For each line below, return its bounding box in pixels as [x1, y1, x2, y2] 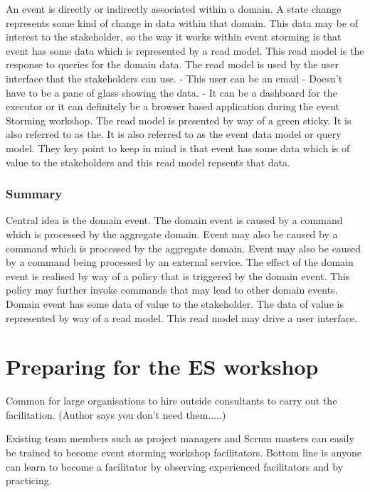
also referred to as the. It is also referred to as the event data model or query [6, 127, 342, 141]
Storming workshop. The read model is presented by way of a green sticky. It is [6, 112, 351, 127]
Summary [6, 185, 63, 203]
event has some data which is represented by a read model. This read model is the [6, 43, 364, 58]
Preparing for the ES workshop [6, 352, 319, 381]
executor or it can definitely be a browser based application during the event [6, 99, 339, 114]
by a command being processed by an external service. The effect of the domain [6, 255, 354, 269]
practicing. [6, 473, 52, 488]
